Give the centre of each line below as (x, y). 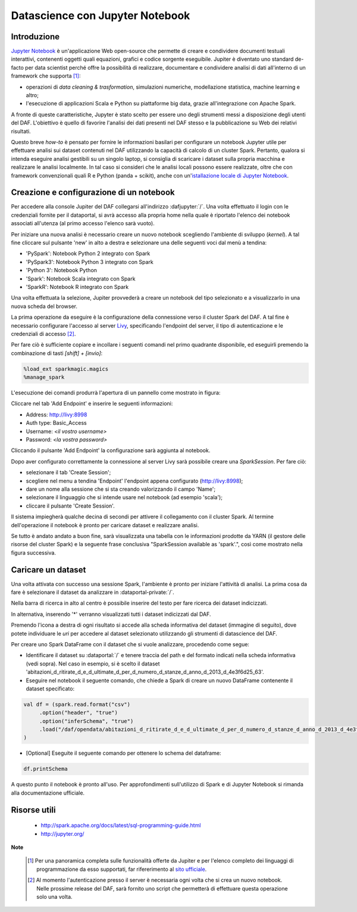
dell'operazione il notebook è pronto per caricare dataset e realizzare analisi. (105, 525)
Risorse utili (33, 810)
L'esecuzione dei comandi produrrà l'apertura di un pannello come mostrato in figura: (116, 393)
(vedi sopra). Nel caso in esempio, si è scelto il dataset (93, 664)
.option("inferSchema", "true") (86, 721)
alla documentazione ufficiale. (48, 793)
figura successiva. (34, 553)
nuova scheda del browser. (44, 306)
